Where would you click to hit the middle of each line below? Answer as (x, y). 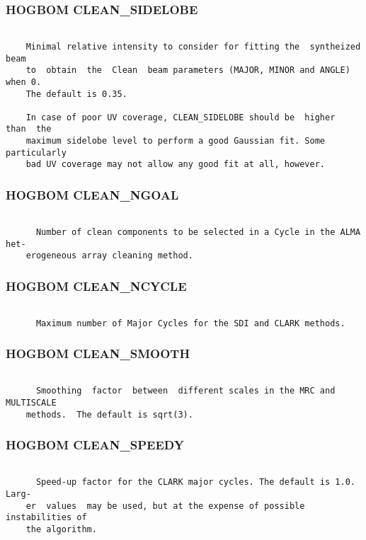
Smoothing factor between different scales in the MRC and (185, 391)
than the (29, 129)
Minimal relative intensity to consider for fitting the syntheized (193, 46)
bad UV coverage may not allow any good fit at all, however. (176, 165)
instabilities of (46, 518)
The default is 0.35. (76, 94)
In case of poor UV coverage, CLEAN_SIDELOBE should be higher (181, 117)
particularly (36, 153)
